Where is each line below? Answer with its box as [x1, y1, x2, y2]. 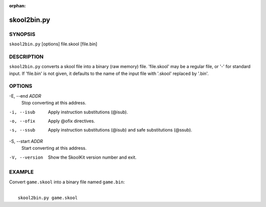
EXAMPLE [9, 169, 34, 175]
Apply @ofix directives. [48, 118, 96, 124]
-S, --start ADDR [9, 138, 43, 144]
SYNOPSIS [9, 31, 35, 37]
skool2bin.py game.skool [18, 195, 78, 201]
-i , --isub [9, 109, 35, 115]
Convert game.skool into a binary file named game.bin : [9, 179, 125, 185]
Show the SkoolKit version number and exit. [48, 154, 137, 160]
